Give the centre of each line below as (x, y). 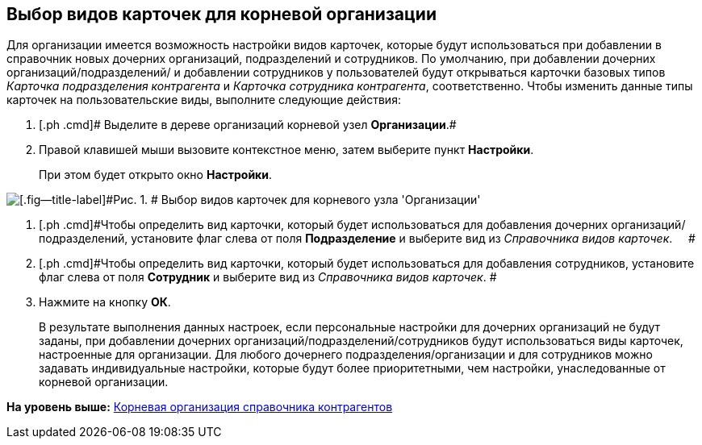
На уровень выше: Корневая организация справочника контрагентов (200, 407)
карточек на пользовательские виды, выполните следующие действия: (204, 100)
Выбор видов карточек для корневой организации (221, 14)
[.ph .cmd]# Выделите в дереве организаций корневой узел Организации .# (248, 125)
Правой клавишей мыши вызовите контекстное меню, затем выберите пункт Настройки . (286, 150)
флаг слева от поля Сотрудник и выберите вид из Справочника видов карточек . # (268, 277)
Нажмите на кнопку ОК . (105, 302)
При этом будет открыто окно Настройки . (156, 175)
